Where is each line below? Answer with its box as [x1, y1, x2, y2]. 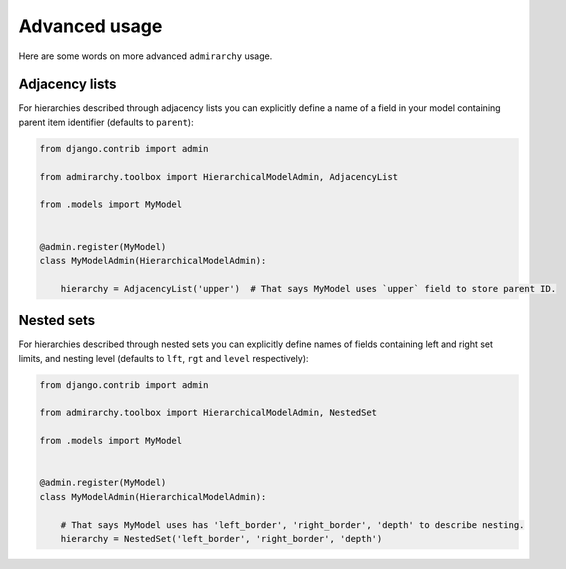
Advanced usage [18, 15, 163, 37]
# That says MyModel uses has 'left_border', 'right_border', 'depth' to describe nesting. [60, 519, 525, 530]
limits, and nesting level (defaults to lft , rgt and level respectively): [18, 352, 309, 364]
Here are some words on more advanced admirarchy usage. [18, 50, 273, 62]
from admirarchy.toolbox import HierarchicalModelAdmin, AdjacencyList [39, 171, 399, 182]
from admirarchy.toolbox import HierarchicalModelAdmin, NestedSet [39, 407, 378, 419]
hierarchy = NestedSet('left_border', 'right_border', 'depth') [60, 533, 383, 544]
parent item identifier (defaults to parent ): [18, 116, 194, 128]
